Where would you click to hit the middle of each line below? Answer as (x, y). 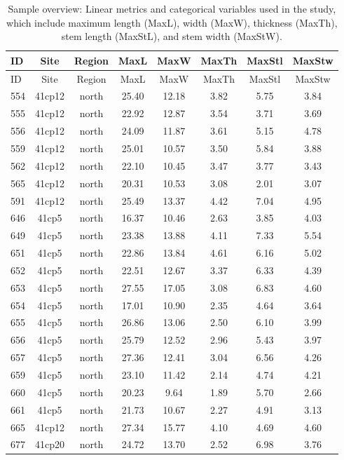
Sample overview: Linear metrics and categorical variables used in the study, (172, 8)
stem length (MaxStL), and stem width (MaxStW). (172, 36)
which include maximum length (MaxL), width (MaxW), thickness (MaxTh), (172, 22)
